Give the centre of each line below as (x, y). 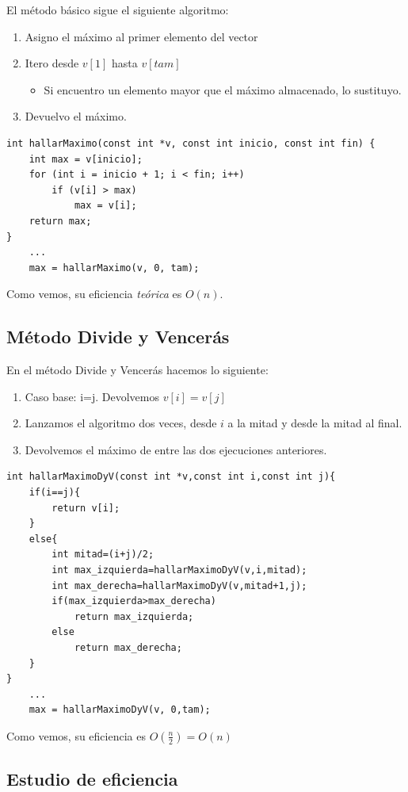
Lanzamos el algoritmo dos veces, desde (121, 423)
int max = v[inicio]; (86, 159)
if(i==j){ (55, 493)
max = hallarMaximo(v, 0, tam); (114, 268)
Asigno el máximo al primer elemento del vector (141, 36)
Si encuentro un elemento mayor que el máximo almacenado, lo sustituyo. (223, 89)
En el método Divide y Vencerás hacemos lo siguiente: (137, 370)
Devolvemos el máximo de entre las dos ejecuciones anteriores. (176, 449)
